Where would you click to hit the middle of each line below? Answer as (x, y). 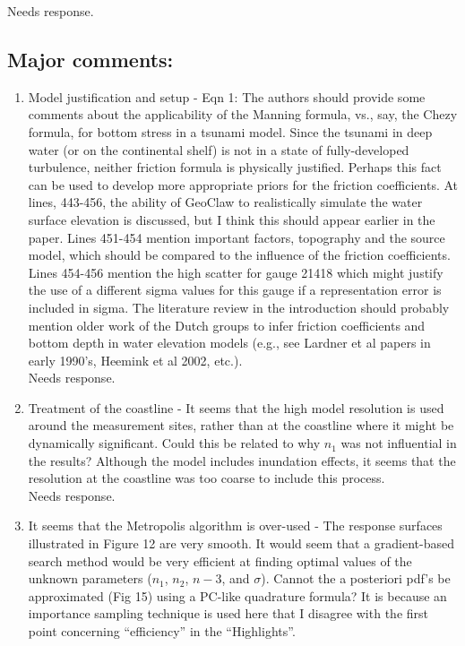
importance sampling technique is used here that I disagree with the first (228, 613)
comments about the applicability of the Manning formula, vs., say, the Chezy (243, 114)
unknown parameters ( (90, 578)
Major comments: (90, 59)
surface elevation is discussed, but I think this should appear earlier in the (232, 219)
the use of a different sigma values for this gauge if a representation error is (235, 290)
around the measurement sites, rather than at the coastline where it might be (241, 425)
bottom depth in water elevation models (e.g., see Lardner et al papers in (229, 343)
